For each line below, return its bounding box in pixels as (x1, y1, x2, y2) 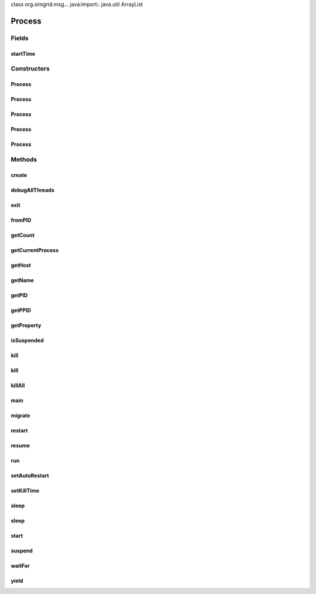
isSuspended (11, 337, 44, 344)
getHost (11, 262, 32, 269)
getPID (11, 291, 28, 298)
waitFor (11, 562, 30, 569)
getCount (11, 232, 35, 239)
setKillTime (11, 487, 40, 494)
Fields (11, 34, 29, 42)
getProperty (11, 321, 42, 328)
